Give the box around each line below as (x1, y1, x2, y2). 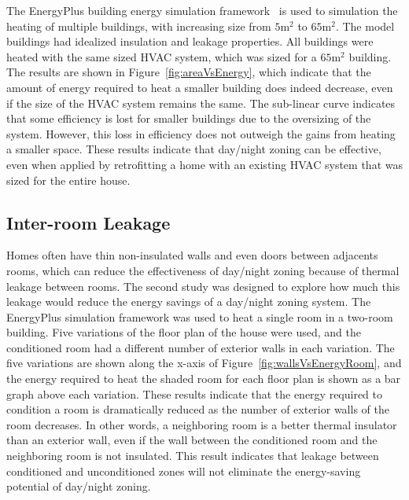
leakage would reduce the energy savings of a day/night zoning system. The (6, 293, 371, 310)
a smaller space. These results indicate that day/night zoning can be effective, (6, 141, 381, 157)
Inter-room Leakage (6, 210, 171, 234)
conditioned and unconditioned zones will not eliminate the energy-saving (6, 462, 361, 479)
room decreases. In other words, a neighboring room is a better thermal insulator (6, 416, 397, 432)
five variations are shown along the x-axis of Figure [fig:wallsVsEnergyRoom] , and (6, 355, 402, 371)
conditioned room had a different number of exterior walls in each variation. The (6, 339, 395, 355)
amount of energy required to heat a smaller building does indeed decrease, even (6, 79, 393, 95)
